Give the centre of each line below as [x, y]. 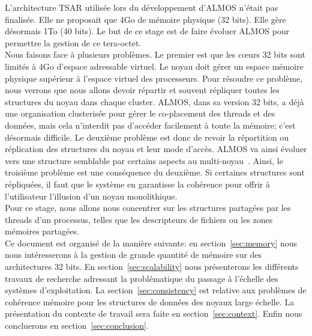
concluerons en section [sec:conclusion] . [77, 325]
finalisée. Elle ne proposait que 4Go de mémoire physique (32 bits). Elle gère [145, 19]
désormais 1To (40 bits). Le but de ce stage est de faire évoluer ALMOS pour [147, 31]
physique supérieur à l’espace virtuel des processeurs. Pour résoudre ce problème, [154, 78]
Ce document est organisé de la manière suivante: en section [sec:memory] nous [151, 243]
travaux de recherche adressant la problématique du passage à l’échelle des [142, 278]
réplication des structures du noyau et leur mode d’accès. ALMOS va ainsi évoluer [156, 149]
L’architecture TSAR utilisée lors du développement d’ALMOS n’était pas [142, 7]
